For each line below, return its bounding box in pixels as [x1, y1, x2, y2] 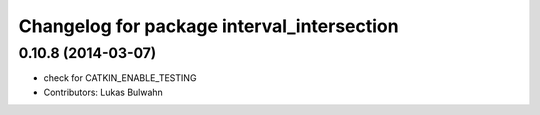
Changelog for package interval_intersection [18, 15, 399, 37]
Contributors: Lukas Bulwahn [43, 86, 164, 98]
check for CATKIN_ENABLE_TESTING [43, 72, 197, 84]
